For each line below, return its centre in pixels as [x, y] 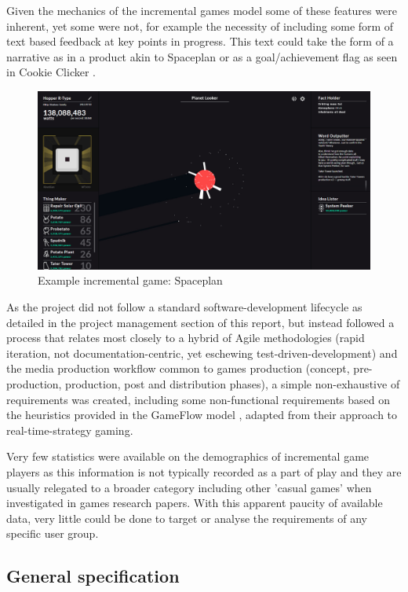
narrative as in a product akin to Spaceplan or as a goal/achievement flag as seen [202, 56]
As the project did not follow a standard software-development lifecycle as [184, 307]
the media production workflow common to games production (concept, [178, 368]
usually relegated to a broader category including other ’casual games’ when [189, 487]
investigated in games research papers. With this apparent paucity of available [195, 503]
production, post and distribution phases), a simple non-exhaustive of [233, 384]
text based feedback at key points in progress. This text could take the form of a [200, 41]
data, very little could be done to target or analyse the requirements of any [187, 518]
